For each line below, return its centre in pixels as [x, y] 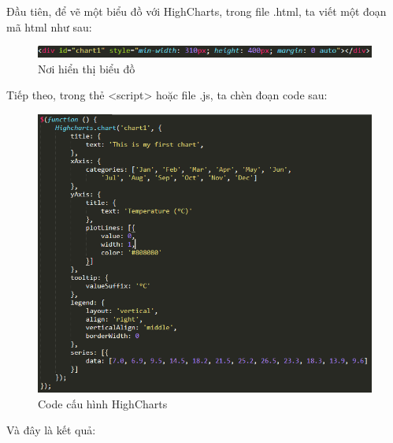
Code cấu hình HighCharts [103, 403]
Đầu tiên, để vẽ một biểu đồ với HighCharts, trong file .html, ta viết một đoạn [196, 11]
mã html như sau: [49, 26]
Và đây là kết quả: [51, 430]
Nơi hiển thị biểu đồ [87, 68]
